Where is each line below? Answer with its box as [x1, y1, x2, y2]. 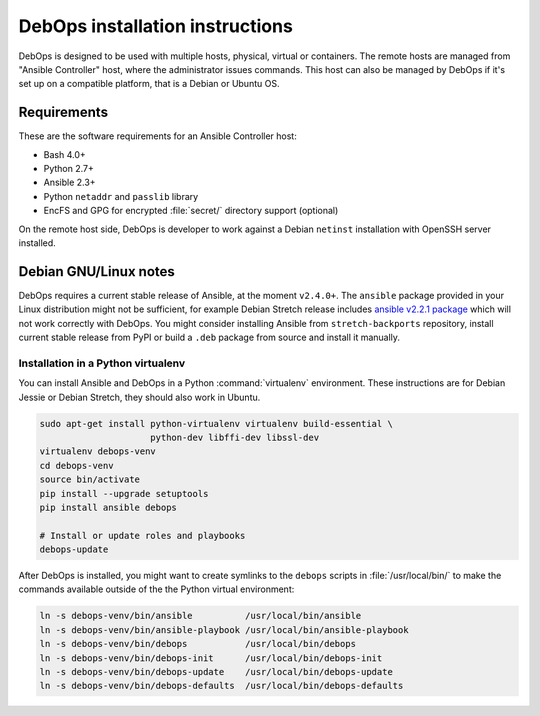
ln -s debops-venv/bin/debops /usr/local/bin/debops [39, 638, 357, 650]
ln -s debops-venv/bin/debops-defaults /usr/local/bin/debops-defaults [39, 680, 404, 692]
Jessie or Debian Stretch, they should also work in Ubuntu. [18, 391, 261, 403]
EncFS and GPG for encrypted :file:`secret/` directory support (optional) [43, 205, 339, 217]
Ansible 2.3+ [43, 176, 96, 189]
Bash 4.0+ [43, 148, 86, 160]
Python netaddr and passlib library [43, 190, 199, 202]
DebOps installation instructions [18, 15, 294, 37]
